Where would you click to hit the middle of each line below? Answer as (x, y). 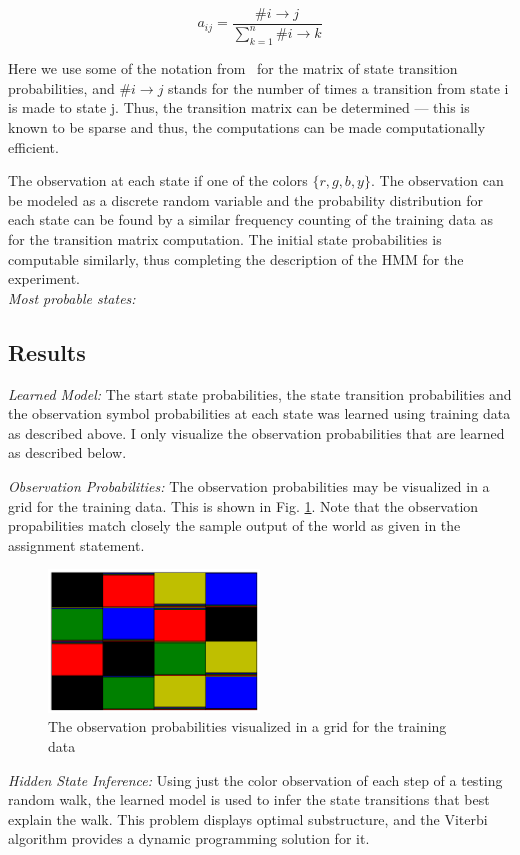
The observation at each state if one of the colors (158, 180)
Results (47, 351)
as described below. (67, 452)
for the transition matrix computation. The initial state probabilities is (225, 238)
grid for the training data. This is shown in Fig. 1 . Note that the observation (243, 505)
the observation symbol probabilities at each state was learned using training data (259, 413)
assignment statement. (76, 544)
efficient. (33, 146)
